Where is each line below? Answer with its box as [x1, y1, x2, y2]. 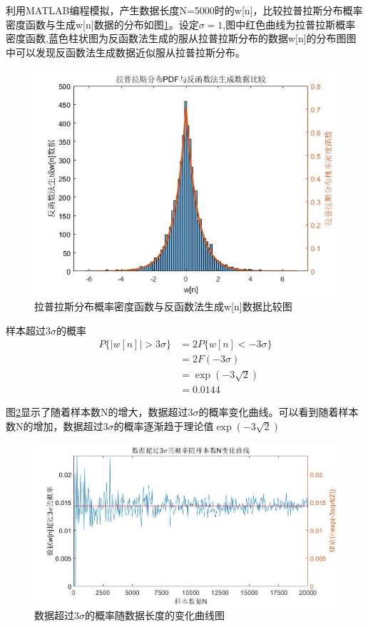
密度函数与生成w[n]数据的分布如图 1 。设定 [6, 16, 199, 31]
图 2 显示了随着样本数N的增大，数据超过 [6, 404, 188, 419]
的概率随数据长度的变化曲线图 [85, 608, 225, 623]
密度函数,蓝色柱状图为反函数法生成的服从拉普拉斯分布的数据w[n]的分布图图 [6, 31, 357, 46]
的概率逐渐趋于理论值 [113, 418, 214, 433]
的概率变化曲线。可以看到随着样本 [198, 404, 359, 419]
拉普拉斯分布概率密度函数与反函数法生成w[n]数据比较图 [34, 298, 292, 313]
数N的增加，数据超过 [6, 418, 103, 433]
